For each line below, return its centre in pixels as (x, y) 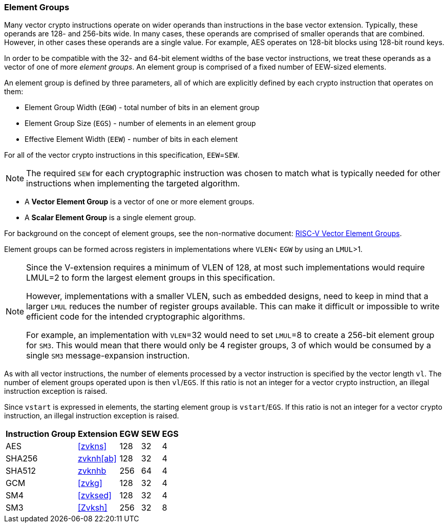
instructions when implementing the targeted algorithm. (133, 184)
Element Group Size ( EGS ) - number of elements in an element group (140, 123)
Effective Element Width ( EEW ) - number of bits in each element (131, 139)
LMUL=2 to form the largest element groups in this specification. (151, 278)
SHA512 (21, 471)
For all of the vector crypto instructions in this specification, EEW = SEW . (122, 155)
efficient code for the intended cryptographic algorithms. (136, 317)
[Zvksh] (92, 508)
